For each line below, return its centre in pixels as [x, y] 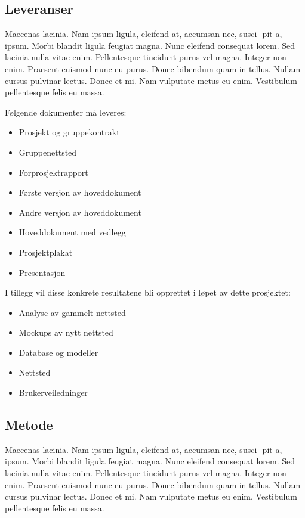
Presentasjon [42, 272]
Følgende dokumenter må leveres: [66, 112]
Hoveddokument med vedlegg [72, 232]
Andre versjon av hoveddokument [80, 212]
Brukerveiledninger [53, 393]
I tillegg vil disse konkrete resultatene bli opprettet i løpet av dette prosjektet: [148, 292]
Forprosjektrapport [53, 172]
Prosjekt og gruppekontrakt [69, 132]
